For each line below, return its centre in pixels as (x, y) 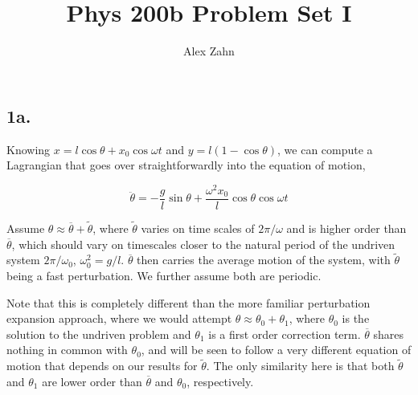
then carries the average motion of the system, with (264, 260)
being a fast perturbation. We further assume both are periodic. (164, 276)
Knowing (29, 149)
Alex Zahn (209, 51)
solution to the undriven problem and (99, 334)
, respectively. (220, 381)
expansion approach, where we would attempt (119, 318)
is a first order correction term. (285, 334)
